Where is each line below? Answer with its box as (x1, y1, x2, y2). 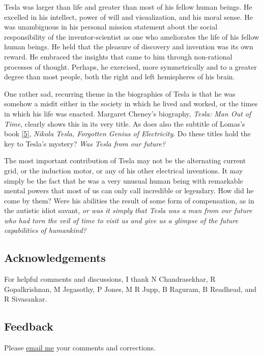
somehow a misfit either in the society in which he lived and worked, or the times (4, 98, 258, 109)
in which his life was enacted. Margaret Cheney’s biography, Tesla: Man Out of (4, 108, 251, 118)
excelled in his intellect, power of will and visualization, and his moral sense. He (4, 11, 253, 22)
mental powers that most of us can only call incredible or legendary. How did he (4, 185, 254, 196)
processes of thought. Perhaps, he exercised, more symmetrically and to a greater (4, 61, 257, 72)
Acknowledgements (4, 250, 106, 265)
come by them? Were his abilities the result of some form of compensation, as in (4, 195, 254, 205)
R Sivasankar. (4, 293, 47, 304)
